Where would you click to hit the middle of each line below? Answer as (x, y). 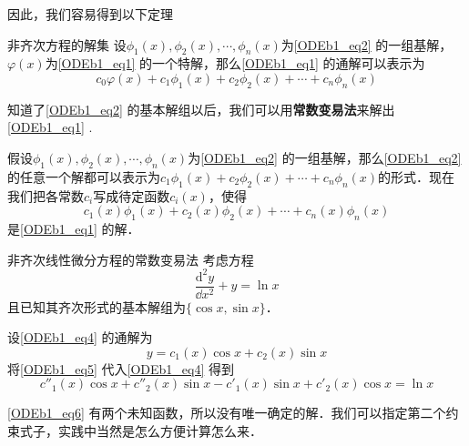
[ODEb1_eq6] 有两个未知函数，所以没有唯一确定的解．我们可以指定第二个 (227, 413)
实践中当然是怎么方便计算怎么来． (160, 431)
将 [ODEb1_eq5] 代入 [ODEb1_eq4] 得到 (121, 368)
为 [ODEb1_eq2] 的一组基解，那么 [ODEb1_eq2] (325, 157)
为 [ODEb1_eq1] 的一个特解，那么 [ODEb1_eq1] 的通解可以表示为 (235, 63)
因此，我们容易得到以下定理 (90, 14)
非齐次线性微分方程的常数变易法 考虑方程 (131, 259)
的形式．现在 (417, 176)
